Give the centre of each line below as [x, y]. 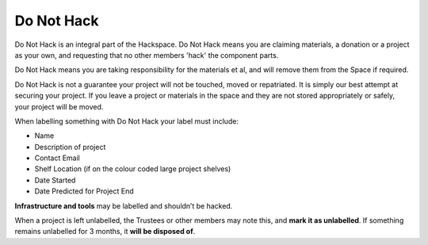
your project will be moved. [59, 106]
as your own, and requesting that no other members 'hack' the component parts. [147, 55]
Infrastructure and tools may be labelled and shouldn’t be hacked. [124, 205]
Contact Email [57, 158]
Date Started [55, 180]
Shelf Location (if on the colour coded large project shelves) [133, 169]
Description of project [70, 147]
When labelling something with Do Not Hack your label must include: [127, 121]
